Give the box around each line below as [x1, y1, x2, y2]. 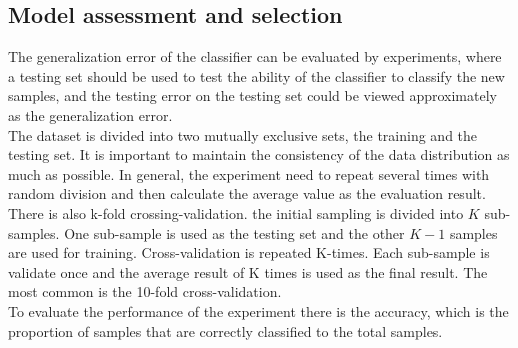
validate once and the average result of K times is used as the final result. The [8, 261, 488, 282]
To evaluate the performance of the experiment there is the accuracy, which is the [8, 300, 509, 321]
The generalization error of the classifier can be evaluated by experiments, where [8, 46, 502, 67]
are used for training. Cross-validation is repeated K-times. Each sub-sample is [8, 242, 490, 263]
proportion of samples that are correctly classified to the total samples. [8, 320, 443, 341]
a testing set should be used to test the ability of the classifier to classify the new [8, 65, 505, 86]
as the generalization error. [8, 104, 173, 125]
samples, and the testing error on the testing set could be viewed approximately [8, 85, 497, 106]
